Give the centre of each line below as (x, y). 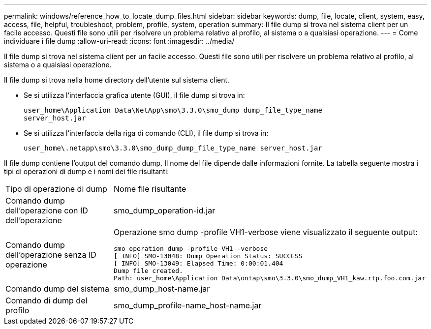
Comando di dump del (46, 300)
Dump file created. (148, 271)
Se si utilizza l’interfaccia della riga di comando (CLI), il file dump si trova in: (146, 133)
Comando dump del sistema (57, 289)
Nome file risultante (150, 189)
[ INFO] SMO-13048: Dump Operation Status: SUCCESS (208, 256)
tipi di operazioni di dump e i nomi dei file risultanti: (87, 171)
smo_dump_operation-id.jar (165, 210)
